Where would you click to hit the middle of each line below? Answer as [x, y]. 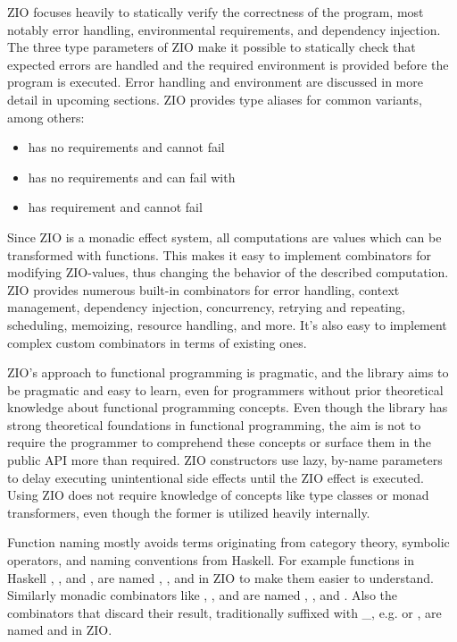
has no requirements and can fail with [132, 177]
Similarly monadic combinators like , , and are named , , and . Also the [202, 595]
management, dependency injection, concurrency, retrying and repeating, [206, 307]
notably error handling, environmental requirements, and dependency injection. [224, 29]
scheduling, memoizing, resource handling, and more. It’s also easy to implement [227, 324]
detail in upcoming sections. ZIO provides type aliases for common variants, [215, 99]
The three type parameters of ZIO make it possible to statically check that [212, 47]
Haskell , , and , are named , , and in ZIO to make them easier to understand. [220, 577]
